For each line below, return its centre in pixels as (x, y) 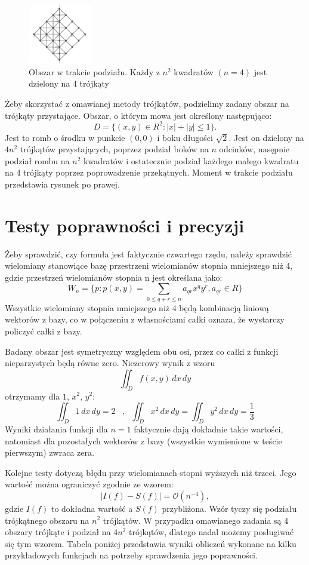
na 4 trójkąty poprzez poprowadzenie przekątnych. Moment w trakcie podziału (149, 172)
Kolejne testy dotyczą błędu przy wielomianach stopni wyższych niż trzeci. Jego (151, 472)
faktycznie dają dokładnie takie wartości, (208, 429)
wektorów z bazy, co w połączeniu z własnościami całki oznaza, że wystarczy (145, 319)
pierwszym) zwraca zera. (50, 452)
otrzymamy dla (33, 396)
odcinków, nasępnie (254, 149)
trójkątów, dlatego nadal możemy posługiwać (211, 532)
